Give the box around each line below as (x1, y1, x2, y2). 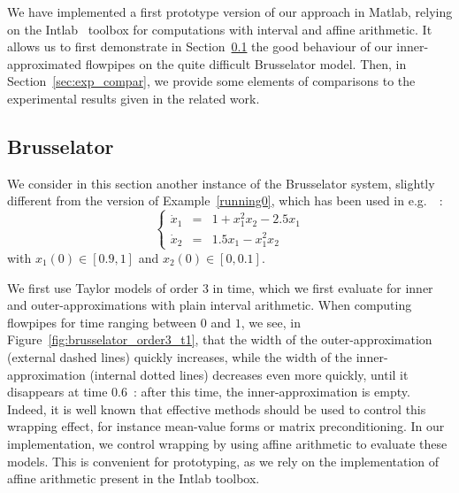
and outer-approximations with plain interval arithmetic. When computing (7, 296, 412, 314)
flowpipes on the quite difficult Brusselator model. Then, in (85, 54, 407, 73)
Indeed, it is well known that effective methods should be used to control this (7, 399, 426, 418)
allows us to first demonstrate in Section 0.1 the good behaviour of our (7, 37, 393, 56)
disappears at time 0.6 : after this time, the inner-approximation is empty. (7, 382, 410, 401)
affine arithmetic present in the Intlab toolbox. (7, 469, 260, 488)
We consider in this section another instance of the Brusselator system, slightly (7, 173, 435, 192)
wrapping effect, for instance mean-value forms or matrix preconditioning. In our (7, 417, 445, 435)
